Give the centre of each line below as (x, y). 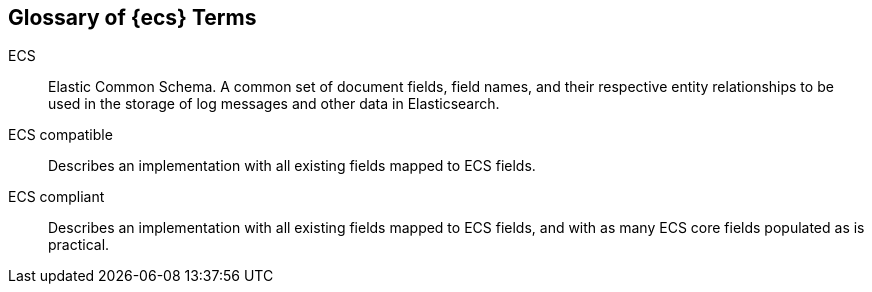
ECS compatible (60, 135)
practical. (79, 245)
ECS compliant (56, 197)
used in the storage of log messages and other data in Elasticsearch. (274, 104)
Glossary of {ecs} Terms (132, 17)
